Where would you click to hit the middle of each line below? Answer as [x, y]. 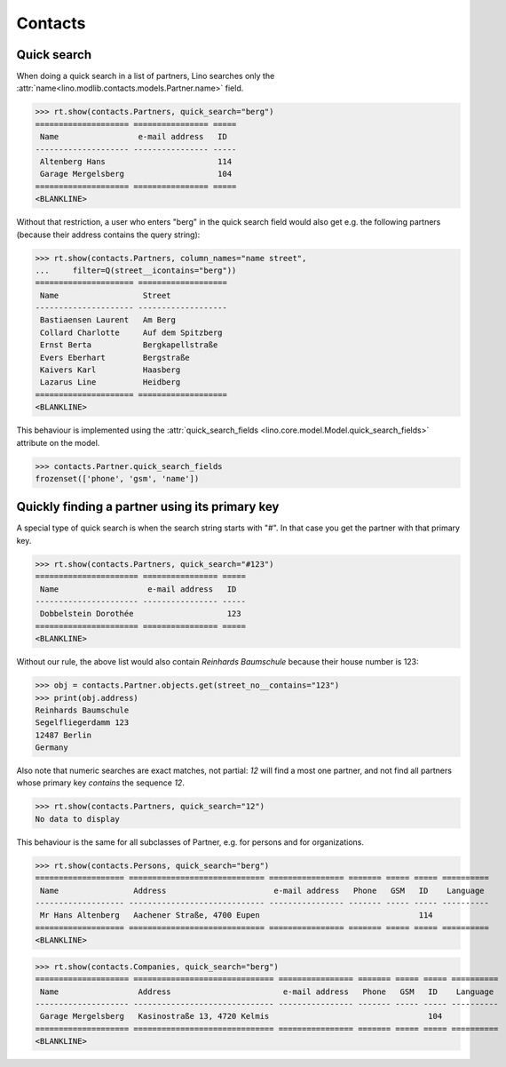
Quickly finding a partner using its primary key [148, 507]
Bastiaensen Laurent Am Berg [108, 320]
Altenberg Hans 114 [136, 161]
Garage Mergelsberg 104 [136, 174]
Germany [51, 748]
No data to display [77, 819]
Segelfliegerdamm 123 [82, 723]
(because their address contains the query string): [108, 235]
